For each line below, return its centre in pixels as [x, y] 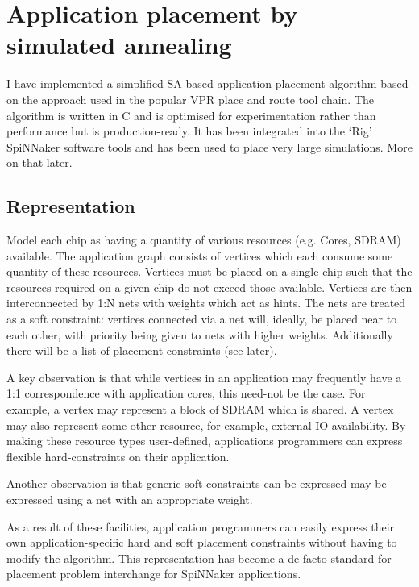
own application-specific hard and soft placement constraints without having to [202, 542]
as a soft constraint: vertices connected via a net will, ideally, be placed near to [202, 319]
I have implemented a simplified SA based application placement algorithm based [207, 83]
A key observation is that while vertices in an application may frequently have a [204, 377]
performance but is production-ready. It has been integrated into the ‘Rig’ [189, 131]
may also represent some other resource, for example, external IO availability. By [206, 425]
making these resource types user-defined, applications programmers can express [205, 441]
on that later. [39, 162]
